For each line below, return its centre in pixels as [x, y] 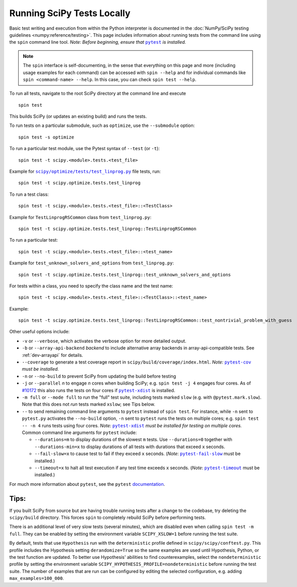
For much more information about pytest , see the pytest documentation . [87, 484]
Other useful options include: [40, 332]
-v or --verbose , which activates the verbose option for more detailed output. [104, 341]
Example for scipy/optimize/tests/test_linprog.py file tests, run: [85, 172]
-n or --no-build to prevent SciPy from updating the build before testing [99, 376]
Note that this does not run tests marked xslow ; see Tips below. [89, 404]
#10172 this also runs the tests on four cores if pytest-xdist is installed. [99, 390]
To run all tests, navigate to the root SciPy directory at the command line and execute [98, 94]
